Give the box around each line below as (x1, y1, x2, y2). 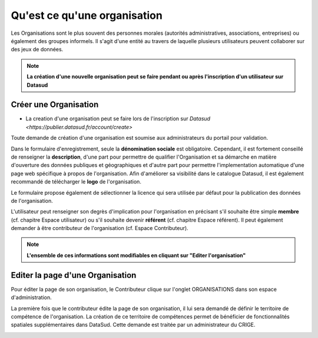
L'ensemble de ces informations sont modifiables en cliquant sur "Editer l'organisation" (26, 251, 246, 259)
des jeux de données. (11, 46, 64, 53)
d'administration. (11, 294, 52, 301)
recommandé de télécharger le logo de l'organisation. (11, 178, 141, 185)
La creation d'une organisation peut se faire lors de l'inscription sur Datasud (25, 115, 211, 122)
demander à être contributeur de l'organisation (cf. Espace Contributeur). (11, 225, 188, 232)
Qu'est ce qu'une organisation (11, 9, 163, 22)
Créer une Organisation (11, 100, 99, 110)
